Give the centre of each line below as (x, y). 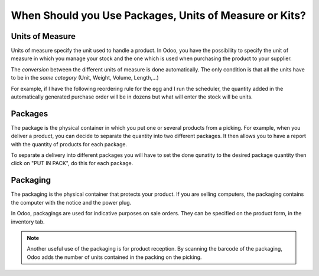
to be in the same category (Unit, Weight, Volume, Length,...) (85, 78)
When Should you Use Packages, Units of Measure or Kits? (159, 15)
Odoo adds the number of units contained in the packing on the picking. (114, 257)
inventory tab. (28, 222)
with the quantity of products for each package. (69, 144)
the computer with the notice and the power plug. (71, 202)
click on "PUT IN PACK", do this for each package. (72, 163)
